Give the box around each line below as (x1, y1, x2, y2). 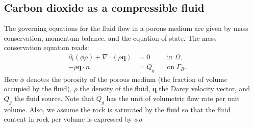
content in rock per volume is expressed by (4, 114, 132, 124)
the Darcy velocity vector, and (159, 83, 250, 94)
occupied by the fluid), (4, 83, 72, 94)
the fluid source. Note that (14, 93, 94, 103)
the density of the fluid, (79, 83, 151, 94)
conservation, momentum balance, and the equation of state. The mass (4, 32, 217, 43)
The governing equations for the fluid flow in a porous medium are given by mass (4, 23, 248, 33)
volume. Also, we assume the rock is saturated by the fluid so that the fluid (4, 104, 231, 114)
